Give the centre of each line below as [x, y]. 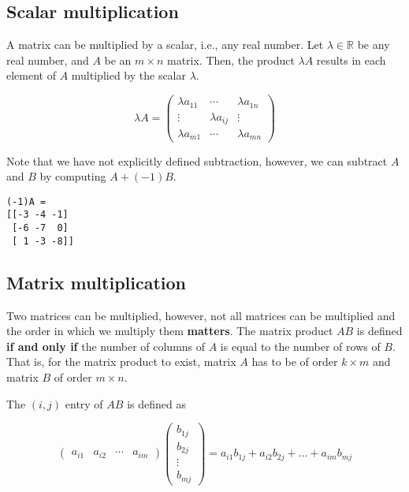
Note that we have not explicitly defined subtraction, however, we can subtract [197, 160]
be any [374, 45]
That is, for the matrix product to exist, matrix [121, 362]
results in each [351, 60]
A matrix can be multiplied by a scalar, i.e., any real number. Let [165, 45]
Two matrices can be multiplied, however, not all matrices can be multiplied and [201, 315]
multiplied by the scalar [128, 75]
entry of [84, 403]
